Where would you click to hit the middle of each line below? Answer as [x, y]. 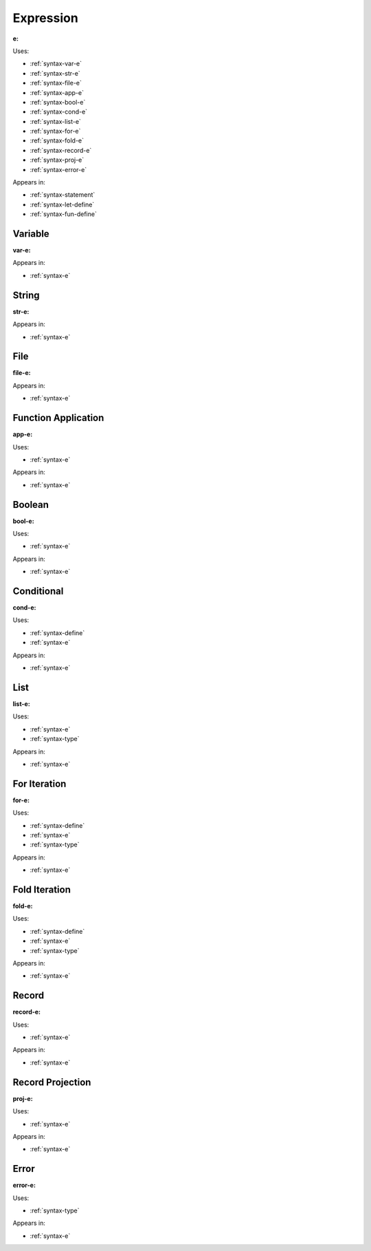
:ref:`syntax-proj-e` [57, 160]
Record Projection [52, 1082]
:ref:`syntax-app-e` [57, 92]
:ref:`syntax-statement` [63, 195]
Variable [31, 234]
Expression [45, 18]
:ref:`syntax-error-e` [58, 169]
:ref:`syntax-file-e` [56, 83]
